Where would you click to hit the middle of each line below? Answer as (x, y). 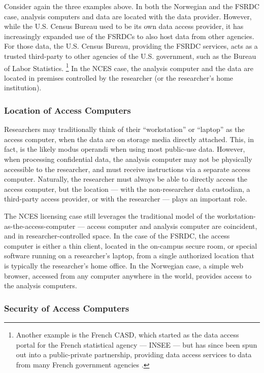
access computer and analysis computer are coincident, (172, 226)
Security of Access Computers (67, 308)
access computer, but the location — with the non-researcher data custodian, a (127, 189)
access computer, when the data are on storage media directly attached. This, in (129, 139)
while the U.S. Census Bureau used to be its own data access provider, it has (124, 26)
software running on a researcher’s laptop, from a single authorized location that (129, 256)
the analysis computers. (41, 285)
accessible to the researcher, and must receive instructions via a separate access (127, 169)
